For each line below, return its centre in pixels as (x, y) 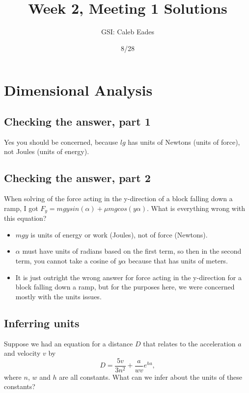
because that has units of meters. (178, 260)
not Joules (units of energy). (47, 151)
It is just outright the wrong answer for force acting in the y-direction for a (128, 277)
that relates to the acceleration (189, 343)
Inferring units (42, 323)
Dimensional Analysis (78, 90)
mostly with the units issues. (58, 296)
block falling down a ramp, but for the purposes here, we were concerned (125, 287)
